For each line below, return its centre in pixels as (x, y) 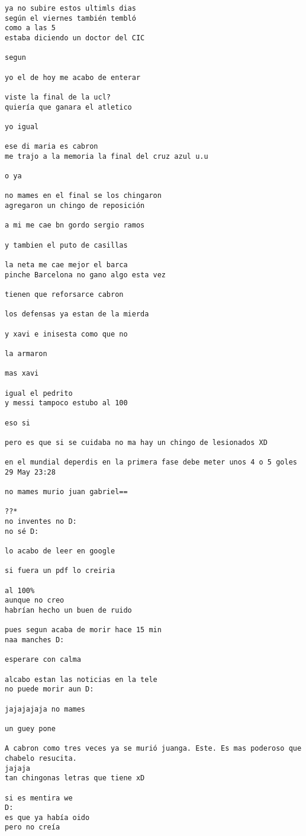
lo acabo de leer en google (60, 551)
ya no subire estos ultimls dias (70, 8)
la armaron (26, 353)
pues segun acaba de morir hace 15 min (83, 630)
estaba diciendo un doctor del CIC (75, 38)
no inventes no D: (41, 522)
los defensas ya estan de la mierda (77, 314)
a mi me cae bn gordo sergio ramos (75, 225)
